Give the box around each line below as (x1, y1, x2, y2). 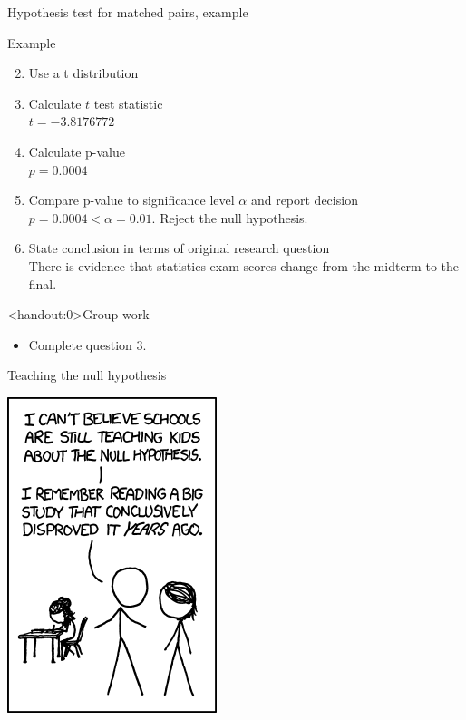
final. (28, 274, 57, 293)
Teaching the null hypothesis (7, 365, 167, 384)
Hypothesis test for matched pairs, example (7, 3, 248, 21)
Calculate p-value (28, 141, 125, 161)
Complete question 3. (28, 335, 147, 354)
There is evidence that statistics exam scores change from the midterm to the (28, 256, 459, 275)
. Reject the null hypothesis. (151, 208, 308, 227)
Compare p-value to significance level (28, 190, 235, 209)
